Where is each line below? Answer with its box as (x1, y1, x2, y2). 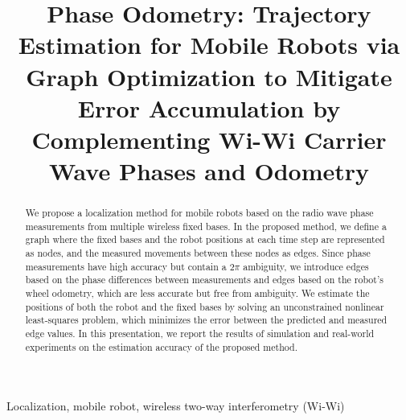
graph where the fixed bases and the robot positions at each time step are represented (25, 233, 385, 246)
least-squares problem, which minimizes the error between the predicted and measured (25, 313, 388, 327)
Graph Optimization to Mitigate (26, 60, 392, 93)
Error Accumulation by (77, 91, 341, 124)
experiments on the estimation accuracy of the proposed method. (25, 340, 297, 353)
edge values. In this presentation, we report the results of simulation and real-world (25, 327, 375, 340)
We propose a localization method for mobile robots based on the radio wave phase (25, 206, 374, 220)
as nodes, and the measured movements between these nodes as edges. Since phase (25, 246, 371, 260)
